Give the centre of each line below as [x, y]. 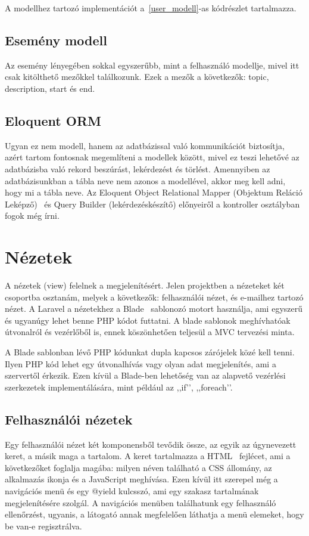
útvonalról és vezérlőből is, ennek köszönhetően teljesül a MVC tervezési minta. [150, 332]
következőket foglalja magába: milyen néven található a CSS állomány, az [138, 467]
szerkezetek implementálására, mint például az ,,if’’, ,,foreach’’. [119, 387]
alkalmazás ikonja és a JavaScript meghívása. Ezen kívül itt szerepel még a [141, 479]
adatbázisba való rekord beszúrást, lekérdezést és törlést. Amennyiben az [138, 168]
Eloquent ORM [53, 120]
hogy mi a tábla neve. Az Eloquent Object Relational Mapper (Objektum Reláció [154, 192]
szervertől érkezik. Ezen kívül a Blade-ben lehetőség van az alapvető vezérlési [145, 375]
